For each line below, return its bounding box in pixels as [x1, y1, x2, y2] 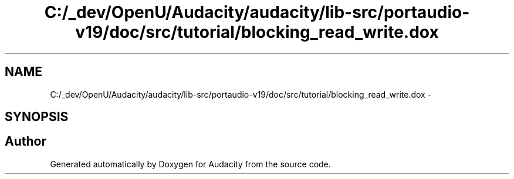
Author [5, 134, 46, 149]
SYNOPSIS [5, 109, 69, 125]
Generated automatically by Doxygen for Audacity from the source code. [50, 159, 331, 169]
